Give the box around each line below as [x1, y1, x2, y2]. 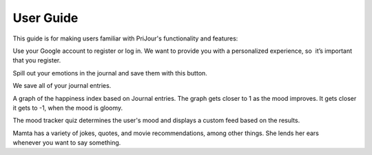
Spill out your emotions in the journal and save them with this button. [12, 69, 208, 77]
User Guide [12, 10, 79, 25]
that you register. [12, 56, 61, 64]
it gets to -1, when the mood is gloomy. [12, 104, 123, 112]
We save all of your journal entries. [12, 82, 112, 90]
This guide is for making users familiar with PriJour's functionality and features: [12, 34, 238, 43]
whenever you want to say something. [12, 139, 121, 147]
